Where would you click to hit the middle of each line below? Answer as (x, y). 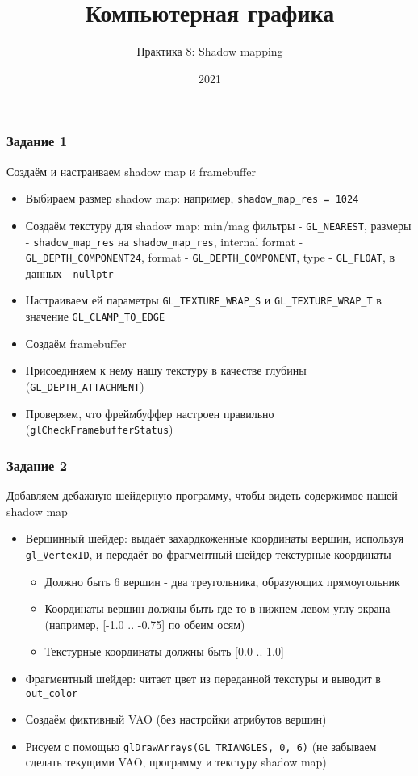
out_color (52, 693)
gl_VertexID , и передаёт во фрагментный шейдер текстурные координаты (208, 554)
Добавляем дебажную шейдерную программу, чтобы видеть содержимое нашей (202, 495)
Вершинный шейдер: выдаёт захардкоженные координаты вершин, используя (215, 538)
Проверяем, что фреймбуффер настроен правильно (150, 413)
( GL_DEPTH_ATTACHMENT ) (85, 386)
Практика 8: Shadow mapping (210, 51)
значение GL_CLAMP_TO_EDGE (95, 316)
